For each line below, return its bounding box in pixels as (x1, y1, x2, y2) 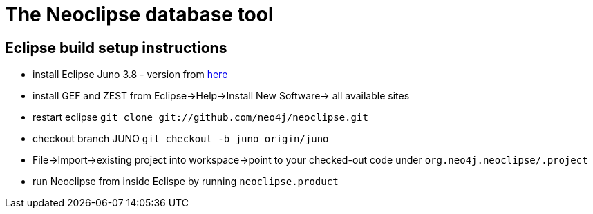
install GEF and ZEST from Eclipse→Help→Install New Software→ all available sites (32, 90, 410, 102)
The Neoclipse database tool (5, 3, 274, 26)
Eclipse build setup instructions (5, 39, 227, 57)
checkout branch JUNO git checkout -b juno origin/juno (32, 133, 329, 145)
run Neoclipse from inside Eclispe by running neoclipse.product (32, 175, 339, 188)
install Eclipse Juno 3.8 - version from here (32, 68, 228, 81)
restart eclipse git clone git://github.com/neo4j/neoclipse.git (32, 111, 368, 124)
